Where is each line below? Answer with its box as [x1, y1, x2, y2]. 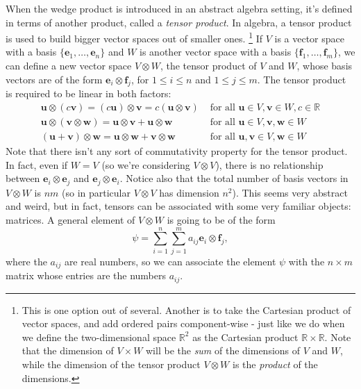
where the [6, 254, 47, 268]
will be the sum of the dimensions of [146, 343, 301, 358]
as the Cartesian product [192, 329, 299, 344]
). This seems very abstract [232, 185, 348, 199]
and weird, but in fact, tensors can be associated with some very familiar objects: [6, 199, 351, 213]
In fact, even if [6, 157, 68, 172]
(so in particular [62, 185, 131, 199]
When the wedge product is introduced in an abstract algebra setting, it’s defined [6, 1, 353, 15]
